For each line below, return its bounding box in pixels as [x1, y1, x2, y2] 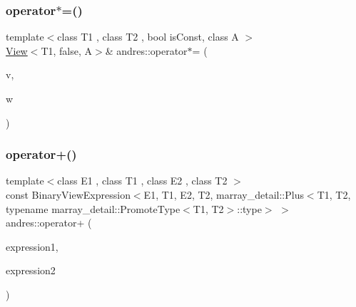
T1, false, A [41, 43, 92, 58]
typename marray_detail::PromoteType [6, 201, 180, 216]
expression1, [6, 239, 59, 254]
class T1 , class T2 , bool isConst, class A [57, 29, 239, 44]
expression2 [6, 263, 56, 278]
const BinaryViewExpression [6, 187, 131, 202]
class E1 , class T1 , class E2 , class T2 [57, 173, 228, 188]
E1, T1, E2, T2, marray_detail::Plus [143, 187, 304, 202]
